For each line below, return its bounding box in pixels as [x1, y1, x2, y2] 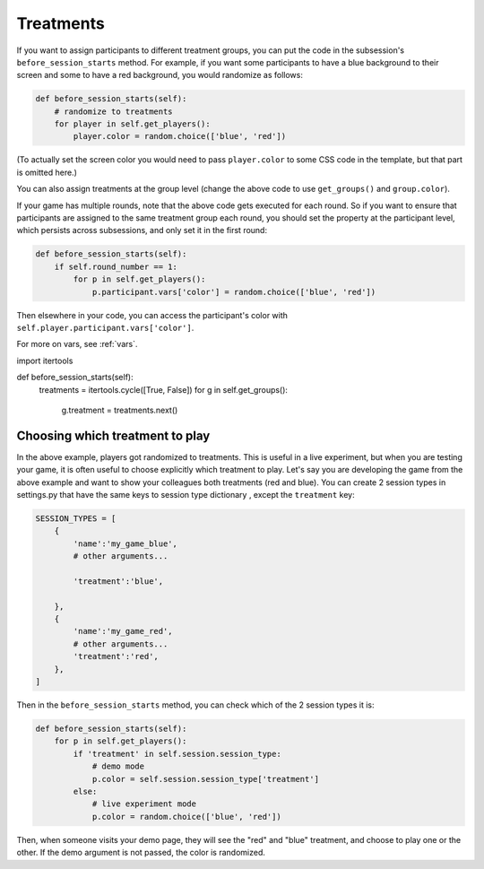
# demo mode [91, 761, 145, 771]
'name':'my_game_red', [73, 626, 174, 637]
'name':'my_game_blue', [73, 538, 178, 549]
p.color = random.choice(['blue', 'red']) [91, 812, 281, 821]
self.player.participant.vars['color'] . [16, 322, 194, 333]
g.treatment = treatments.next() [61, 404, 178, 415]
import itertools [16, 355, 73, 366]
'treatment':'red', [73, 651, 159, 662]
